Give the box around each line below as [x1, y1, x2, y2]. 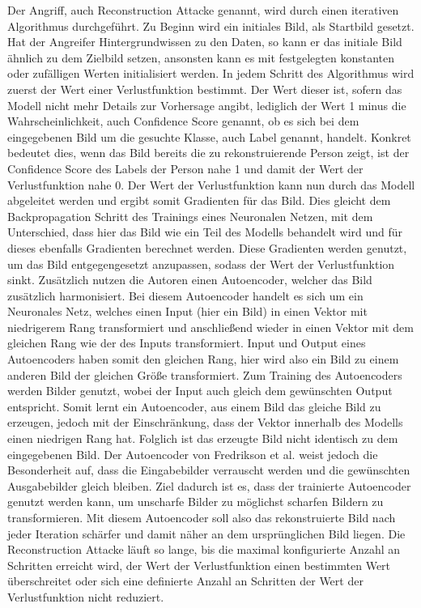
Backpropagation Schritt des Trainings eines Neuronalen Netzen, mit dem [7, 207, 373, 224]
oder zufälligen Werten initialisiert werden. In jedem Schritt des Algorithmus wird [7, 65, 415, 82]
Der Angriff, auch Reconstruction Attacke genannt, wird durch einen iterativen [7, 2, 399, 18]
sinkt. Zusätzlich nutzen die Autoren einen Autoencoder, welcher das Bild [7, 271, 372, 288]
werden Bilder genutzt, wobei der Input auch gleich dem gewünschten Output [7, 382, 393, 399]
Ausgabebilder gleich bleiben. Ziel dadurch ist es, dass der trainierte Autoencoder [7, 477, 411, 494]
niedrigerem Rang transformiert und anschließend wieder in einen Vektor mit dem [7, 318, 414, 335]
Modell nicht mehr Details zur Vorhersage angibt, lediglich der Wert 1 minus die [7, 96, 406, 113]
